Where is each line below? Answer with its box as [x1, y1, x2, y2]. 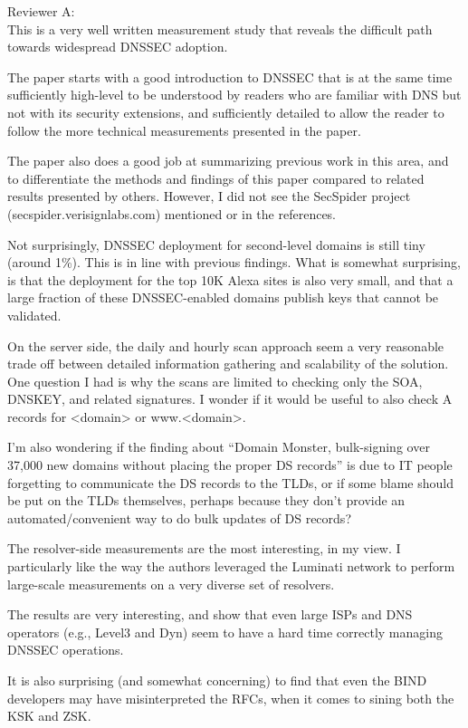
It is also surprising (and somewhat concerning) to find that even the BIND [7, 671, 427, 689]
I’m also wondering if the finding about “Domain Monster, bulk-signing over [7, 437, 430, 456]
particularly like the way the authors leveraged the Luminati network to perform [7, 557, 455, 576]
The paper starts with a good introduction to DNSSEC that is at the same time [7, 67, 453, 86]
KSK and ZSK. [7, 706, 91, 725]
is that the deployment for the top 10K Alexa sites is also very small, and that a [7, 270, 454, 289]
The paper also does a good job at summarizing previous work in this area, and [7, 151, 449, 170]
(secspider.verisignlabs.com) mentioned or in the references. [7, 204, 337, 223]
